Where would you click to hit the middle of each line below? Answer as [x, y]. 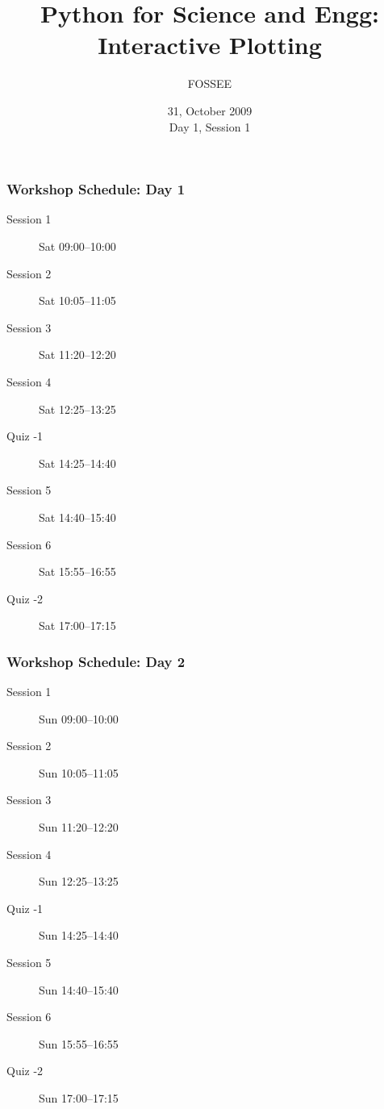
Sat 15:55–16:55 [77, 571]
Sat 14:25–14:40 [77, 463]
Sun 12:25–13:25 [79, 881]
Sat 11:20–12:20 [77, 354]
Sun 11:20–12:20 [79, 827]
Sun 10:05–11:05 [79, 772]
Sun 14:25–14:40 [79, 935]
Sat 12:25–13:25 [77, 409]
